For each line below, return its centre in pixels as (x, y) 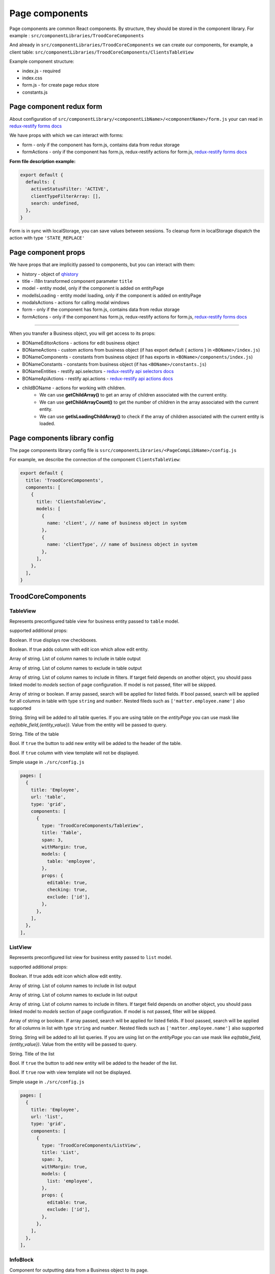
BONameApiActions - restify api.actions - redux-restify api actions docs (98, 378)
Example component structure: (42, 62)
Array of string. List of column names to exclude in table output (76, 668)
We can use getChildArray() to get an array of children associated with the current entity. (133, 395)
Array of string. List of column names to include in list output (73, 986)
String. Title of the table (34, 734)
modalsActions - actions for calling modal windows (76, 303)
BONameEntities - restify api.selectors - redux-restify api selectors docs (98, 371)
